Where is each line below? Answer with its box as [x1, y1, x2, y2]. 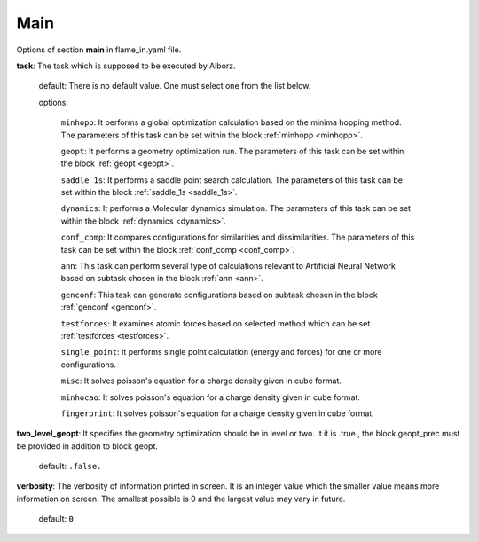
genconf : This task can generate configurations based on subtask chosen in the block [60, 289, 378, 300]
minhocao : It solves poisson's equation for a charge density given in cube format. [60, 391, 361, 403]
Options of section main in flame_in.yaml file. [16, 44, 182, 55]
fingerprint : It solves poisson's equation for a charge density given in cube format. [60, 408, 374, 419]
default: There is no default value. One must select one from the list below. [38, 81, 311, 91]
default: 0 [38, 514, 75, 524]
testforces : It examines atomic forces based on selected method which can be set [60, 318, 371, 328]
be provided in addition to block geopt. [16, 440, 159, 452]
